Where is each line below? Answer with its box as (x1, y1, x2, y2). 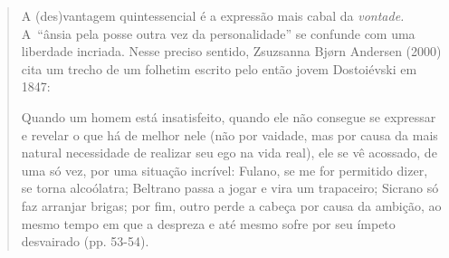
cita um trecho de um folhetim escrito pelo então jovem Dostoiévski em (21, 59, 417, 78)
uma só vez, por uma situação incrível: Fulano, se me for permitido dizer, (21, 160, 428, 179)
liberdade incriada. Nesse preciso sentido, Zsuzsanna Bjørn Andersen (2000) (21, 42, 442, 61)
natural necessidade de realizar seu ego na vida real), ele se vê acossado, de (21, 143, 437, 162)
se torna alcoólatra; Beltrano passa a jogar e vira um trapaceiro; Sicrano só (21, 178, 439, 197)
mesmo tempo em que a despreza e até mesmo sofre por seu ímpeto (21, 214, 396, 233)
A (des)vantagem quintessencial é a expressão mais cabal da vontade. (21, 6, 405, 24)
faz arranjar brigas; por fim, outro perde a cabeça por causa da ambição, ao (21, 196, 442, 215)
